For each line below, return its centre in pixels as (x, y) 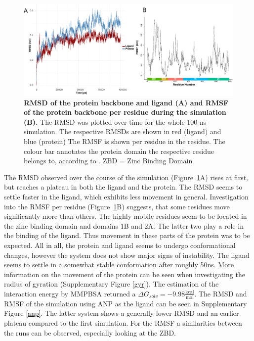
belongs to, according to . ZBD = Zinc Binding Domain (108, 161)
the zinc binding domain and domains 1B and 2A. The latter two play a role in (124, 225)
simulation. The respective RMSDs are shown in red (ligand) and (123, 131)
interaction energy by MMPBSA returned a (70, 293)
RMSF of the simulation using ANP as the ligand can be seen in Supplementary (126, 303)
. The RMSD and (221, 293)
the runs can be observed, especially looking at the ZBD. (90, 332)
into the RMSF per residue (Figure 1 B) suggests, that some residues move (117, 206)
